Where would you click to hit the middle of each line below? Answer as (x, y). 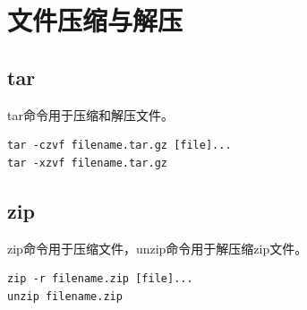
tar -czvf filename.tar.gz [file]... (119, 146)
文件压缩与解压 (95, 20)
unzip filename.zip (65, 296)
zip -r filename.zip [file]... (100, 279)
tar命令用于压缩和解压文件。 (90, 114)
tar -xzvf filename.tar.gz (87, 163)
